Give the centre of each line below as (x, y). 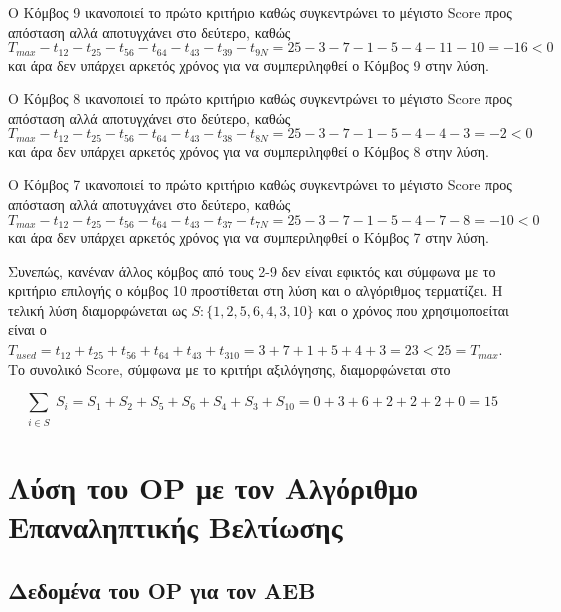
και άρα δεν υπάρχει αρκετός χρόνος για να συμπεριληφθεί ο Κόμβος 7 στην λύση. (248, 237)
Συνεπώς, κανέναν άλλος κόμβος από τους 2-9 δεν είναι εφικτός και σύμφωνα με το (252, 270)
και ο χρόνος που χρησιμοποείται (413, 309)
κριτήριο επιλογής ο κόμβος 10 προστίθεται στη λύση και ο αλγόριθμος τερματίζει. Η (255, 290)
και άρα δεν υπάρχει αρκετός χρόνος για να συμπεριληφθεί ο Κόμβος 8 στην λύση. (248, 150)
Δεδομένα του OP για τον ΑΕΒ (162, 589)
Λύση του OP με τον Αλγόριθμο (213, 487)
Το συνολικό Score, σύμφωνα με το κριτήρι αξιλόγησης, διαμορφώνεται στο (229, 368)
